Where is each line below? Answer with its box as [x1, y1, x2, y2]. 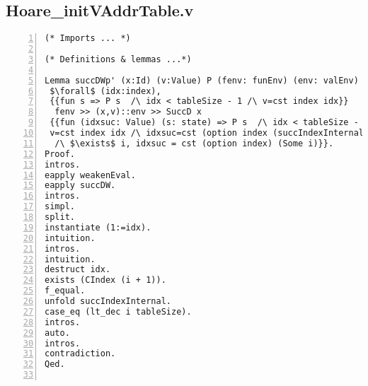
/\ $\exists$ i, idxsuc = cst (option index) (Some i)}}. [54, 138, 334, 148]
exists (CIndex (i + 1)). [45, 275, 166, 286]
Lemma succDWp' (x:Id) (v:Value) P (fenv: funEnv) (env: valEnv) [45, 75, 359, 86]
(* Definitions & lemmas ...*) [45, 54, 192, 64]
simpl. [45, 201, 75, 212]
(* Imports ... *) [45, 33, 131, 44]
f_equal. [45, 286, 86, 296]
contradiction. [45, 349, 116, 359]
